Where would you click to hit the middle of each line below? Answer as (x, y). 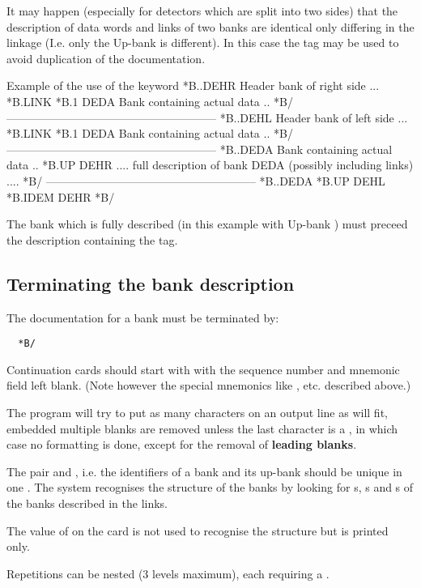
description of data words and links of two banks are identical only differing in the (210, 26)
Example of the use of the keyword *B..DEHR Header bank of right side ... (193, 85)
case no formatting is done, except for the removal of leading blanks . (182, 444)
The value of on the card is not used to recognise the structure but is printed (198, 530)
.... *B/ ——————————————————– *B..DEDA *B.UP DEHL (196, 180)
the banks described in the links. (87, 503)
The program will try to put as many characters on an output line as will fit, (197, 412)
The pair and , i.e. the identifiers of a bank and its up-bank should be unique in (204, 471)
